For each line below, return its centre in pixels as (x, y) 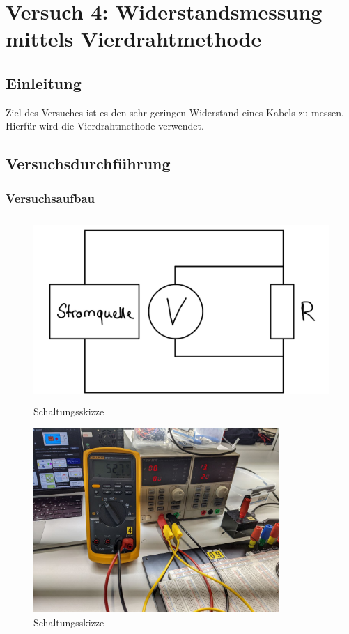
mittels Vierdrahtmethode (134, 39)
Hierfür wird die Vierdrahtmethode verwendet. (105, 126)
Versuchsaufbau (51, 198)
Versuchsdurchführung (88, 163)
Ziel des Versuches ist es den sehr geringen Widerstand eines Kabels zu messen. (175, 112)
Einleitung (44, 83)
